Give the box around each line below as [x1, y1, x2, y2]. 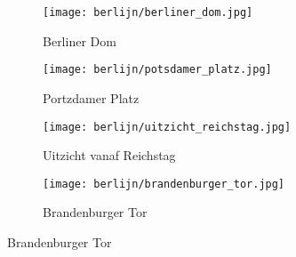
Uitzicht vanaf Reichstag [43, 146, 176, 165]
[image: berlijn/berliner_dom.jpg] [43, 6, 253, 19]
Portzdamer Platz [43, 88, 140, 107]
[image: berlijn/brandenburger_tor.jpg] [43, 177, 285, 190]
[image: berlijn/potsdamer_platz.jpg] [43, 63, 272, 76]
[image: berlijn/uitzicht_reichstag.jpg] [43, 120, 292, 133]
